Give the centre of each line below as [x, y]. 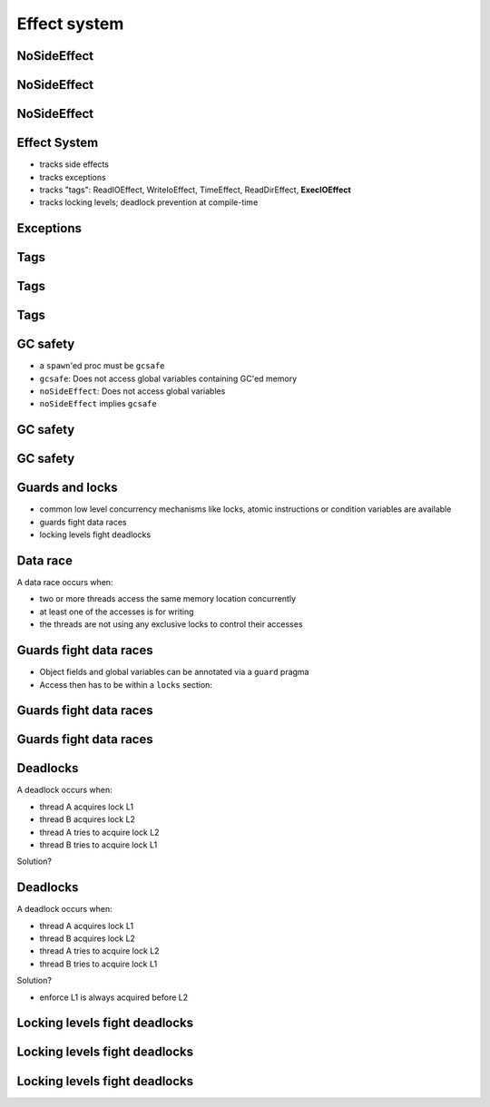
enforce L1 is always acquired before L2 [114, 997]
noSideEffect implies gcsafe [98, 404]
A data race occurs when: [65, 583]
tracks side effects [74, 164]
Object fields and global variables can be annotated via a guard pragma [174, 672]
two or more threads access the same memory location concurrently [168, 599]
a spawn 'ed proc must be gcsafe [102, 366]
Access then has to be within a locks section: [126, 684]
